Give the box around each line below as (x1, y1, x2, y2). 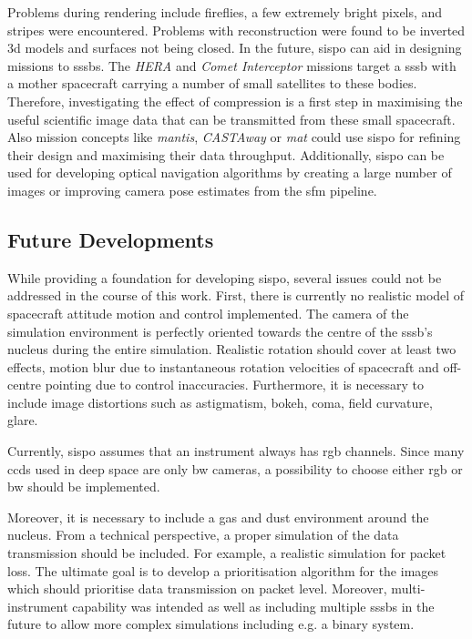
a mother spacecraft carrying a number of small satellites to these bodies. (7, 74, 417, 93)
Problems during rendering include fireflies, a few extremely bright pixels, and (7, 3, 443, 21)
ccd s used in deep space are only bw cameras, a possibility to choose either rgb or (7, 459, 463, 478)
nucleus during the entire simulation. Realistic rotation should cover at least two (7, 340, 457, 359)
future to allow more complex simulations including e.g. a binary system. (7, 614, 415, 634)
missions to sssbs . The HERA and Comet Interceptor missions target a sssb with (7, 56, 457, 75)
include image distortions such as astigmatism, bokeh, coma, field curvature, (7, 392, 433, 411)
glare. (7, 411, 38, 430)
